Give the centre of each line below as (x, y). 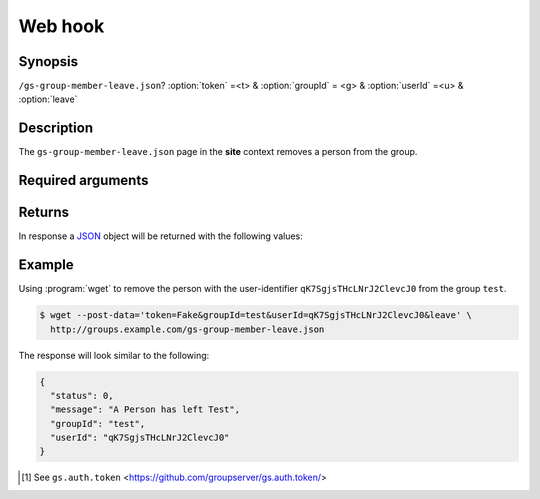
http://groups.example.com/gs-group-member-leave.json (187, 329)
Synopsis (48, 61)
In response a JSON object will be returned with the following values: (161, 236)
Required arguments (83, 180)
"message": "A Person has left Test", (145, 409)
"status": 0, (82, 395)
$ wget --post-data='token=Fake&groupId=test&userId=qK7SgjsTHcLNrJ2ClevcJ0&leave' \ (255, 315)
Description (56, 128)
